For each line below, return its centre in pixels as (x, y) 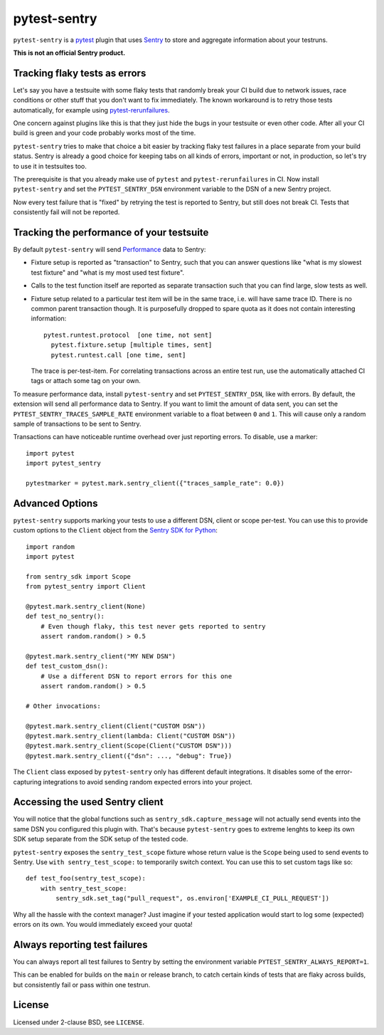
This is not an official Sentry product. (69, 53)
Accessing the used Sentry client (88, 802)
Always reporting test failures (81, 944)
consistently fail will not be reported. (66, 212)
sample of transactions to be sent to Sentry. (77, 424)
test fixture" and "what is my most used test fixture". (108, 272)
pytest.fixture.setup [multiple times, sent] (132, 345)
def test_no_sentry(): (65, 616)
